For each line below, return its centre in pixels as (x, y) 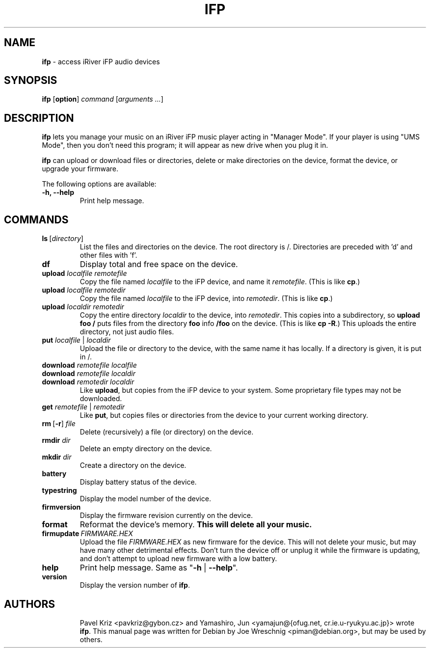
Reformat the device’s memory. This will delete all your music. (196, 525)
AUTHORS (30, 604)
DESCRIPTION (39, 118)
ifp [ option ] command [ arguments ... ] (103, 99)
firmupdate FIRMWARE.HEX (87, 534)
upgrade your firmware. (80, 169)
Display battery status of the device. (138, 482)
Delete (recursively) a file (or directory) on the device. (167, 432)
